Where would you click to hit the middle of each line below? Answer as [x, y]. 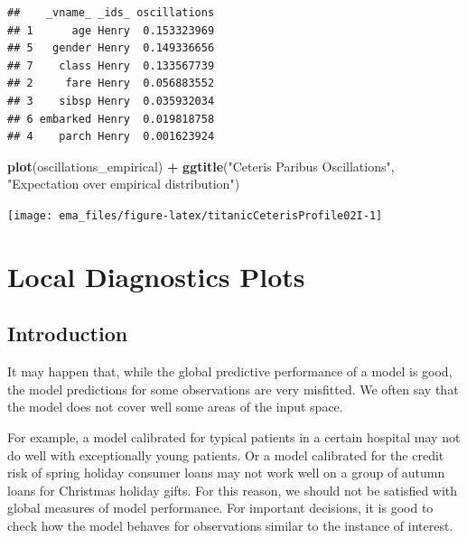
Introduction [68, 334]
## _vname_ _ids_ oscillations [111, 13]
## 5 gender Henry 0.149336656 [111, 48]
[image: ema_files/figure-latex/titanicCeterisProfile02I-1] [195, 215]
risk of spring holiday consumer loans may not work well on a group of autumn [226, 473]
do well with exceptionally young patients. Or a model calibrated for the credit [226, 455]
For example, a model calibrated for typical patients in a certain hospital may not [234, 436]
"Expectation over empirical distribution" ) [124, 184]
